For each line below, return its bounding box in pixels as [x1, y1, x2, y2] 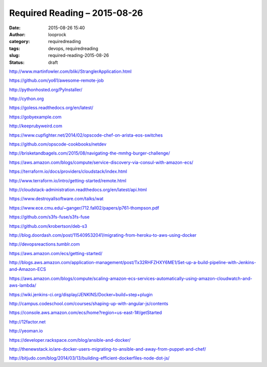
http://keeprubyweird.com [9, 123, 63, 129]
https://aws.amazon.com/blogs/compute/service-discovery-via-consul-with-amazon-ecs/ [9, 159, 194, 165]
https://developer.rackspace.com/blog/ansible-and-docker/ [9, 337, 131, 343]
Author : [9, 31, 26, 37]
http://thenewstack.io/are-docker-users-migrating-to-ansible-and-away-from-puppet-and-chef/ [9, 346, 206, 352]
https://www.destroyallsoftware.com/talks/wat [9, 196, 104, 202]
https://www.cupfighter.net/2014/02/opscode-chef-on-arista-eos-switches [9, 132, 163, 138]
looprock [48, 31, 66, 37]
